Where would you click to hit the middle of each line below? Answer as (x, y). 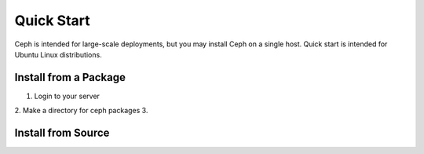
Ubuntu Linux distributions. (58, 54)
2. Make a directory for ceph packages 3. (81, 111)
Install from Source (62, 133)
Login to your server (67, 96)
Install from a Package (70, 77)
